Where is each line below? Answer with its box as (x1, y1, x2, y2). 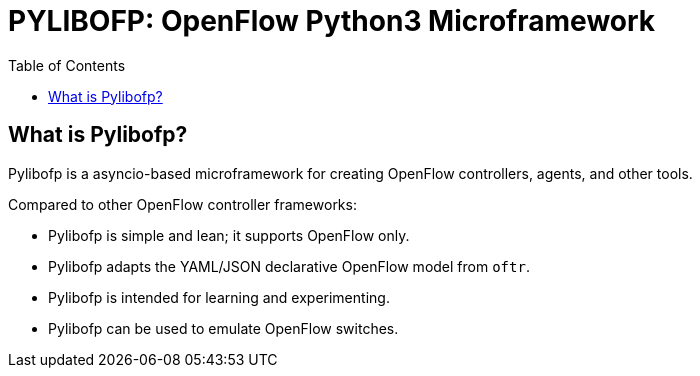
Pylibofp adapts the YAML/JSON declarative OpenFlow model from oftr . (48, 257, 530, 275)
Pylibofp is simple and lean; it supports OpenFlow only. (48, 226, 410, 244)
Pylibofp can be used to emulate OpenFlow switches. (48, 319, 399, 337)
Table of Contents (8, 56, 126, 74)
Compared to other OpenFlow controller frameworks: (8, 195, 357, 213)
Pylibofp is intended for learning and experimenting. (48, 288, 390, 306)
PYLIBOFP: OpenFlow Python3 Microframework (8, 4, 656, 38)
